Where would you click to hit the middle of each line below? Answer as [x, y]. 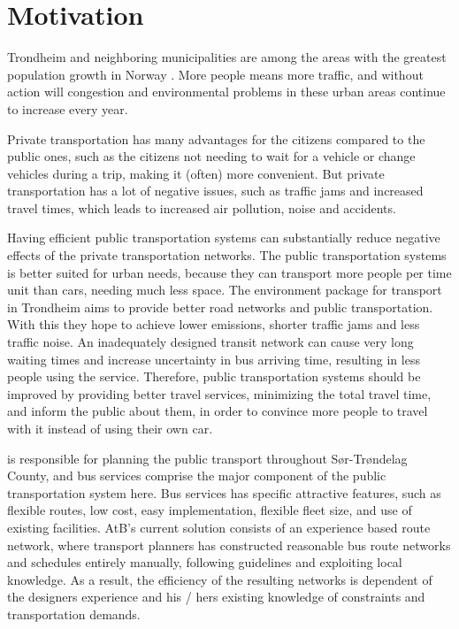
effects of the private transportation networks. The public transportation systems [227, 255]
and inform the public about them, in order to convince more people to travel [218, 411]
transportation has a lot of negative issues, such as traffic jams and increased [215, 191]
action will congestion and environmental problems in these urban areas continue [226, 92]
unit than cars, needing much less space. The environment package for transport [225, 290]
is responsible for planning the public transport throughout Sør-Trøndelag [207, 458]
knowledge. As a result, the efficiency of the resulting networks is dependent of [220, 579]
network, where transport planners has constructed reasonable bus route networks [229, 545]
